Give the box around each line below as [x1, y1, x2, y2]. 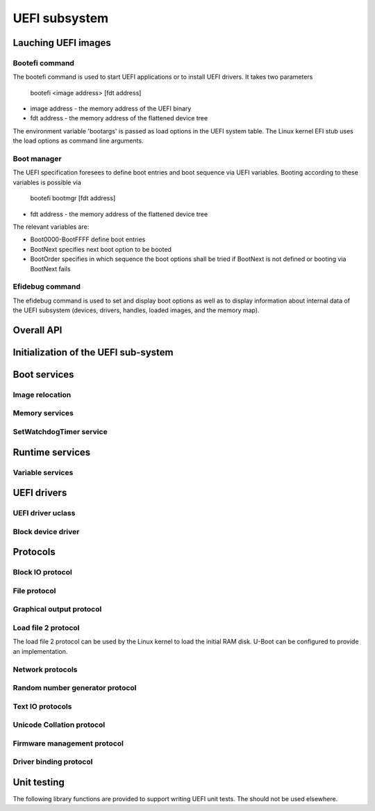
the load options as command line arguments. [12, 136, 144, 145]
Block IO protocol [12, 568, 72, 577]
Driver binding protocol [12, 757, 93, 766]
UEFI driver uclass [12, 508, 76, 518]
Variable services [12, 467, 74, 477]
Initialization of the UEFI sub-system [12, 346, 174, 358]
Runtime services [12, 446, 91, 458]
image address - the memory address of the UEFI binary [30, 104, 192, 113]
